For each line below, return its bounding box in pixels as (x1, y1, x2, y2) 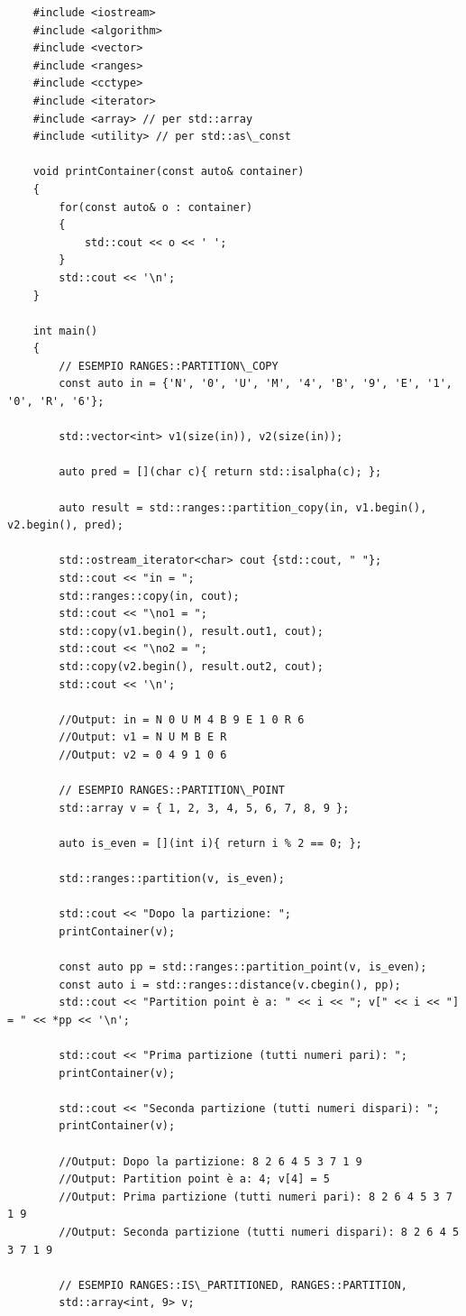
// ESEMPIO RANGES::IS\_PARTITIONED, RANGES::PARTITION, (59, 1278, 407, 1292)
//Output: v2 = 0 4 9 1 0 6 (59, 748, 227, 761)
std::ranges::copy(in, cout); (59, 589, 240, 603)
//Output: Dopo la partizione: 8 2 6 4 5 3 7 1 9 (59, 1155, 362, 1168)
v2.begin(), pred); (7, 519, 123, 532)
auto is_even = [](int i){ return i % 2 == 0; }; (59, 836, 362, 850)
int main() (32, 324, 98, 337)
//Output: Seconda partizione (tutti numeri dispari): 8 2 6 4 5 (59, 1225, 460, 1238)
